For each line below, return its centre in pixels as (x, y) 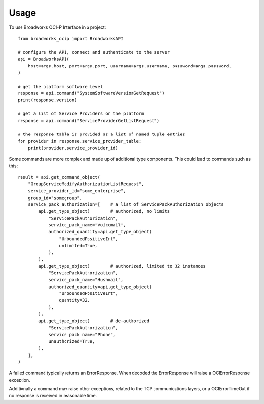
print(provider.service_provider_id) (73, 148)
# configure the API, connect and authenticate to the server (94, 52)
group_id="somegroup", (55, 198)
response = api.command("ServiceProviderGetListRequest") (89, 121)
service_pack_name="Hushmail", (86, 280)
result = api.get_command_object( (59, 177)
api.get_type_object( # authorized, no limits (104, 211)
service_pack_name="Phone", (82, 335)
